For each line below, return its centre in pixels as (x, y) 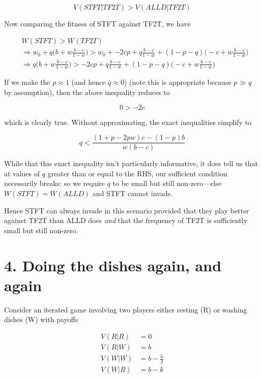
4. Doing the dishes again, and (113, 265)
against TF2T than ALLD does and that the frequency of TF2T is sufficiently (126, 220)
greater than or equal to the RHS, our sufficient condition (137, 173)
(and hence (89, 82)
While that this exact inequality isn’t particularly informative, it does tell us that (131, 163)
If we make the (27, 82)
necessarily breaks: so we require (54, 183)
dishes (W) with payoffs (41, 319)
